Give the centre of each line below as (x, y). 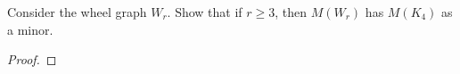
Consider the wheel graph (77, 12)
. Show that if (205, 12)
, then (291, 12)
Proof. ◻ (32, 59)
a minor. (30, 29)
